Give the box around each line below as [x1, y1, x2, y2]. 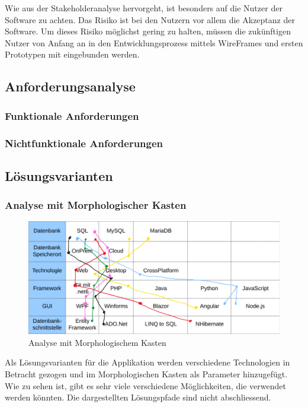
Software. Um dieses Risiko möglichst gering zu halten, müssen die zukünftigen [5, 25, 291, 37]
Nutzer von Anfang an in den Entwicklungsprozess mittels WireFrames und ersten [5, 36, 303, 49]
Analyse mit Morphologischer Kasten [5, 198, 187, 212]
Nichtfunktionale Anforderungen [5, 135, 163, 150]
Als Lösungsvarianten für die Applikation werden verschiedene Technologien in [5, 356, 290, 368]
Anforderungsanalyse [5, 77, 136, 96]
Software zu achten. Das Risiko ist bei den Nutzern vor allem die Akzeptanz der [5, 13, 295, 26]
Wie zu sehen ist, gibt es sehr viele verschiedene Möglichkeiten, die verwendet [5, 379, 286, 392]
